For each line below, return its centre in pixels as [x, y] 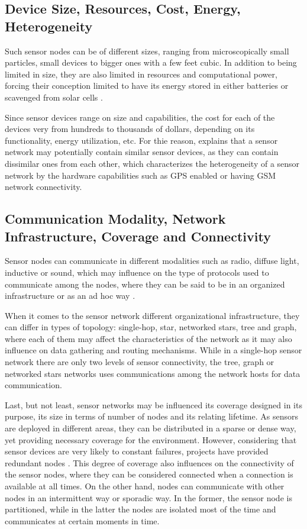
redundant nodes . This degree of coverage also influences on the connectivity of [149, 462]
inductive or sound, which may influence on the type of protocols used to [137, 272]
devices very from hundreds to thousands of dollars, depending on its [130, 129]
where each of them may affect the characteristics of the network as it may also [148, 338]
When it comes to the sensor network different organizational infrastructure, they [152, 315]
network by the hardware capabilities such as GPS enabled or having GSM [140, 175]
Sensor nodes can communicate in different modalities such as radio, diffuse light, [152, 261]
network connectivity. [43, 187]
